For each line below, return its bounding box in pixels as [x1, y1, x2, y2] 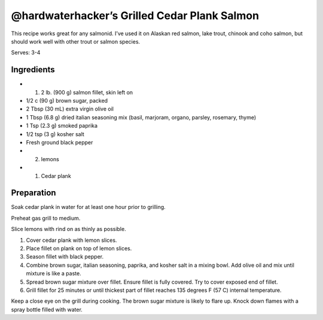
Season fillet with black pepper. [26, 253, 104, 260]
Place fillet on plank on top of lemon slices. [26, 245, 132, 252]
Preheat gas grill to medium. [11, 214, 81, 221]
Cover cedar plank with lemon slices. [26, 236, 117, 244]
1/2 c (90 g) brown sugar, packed [26, 97, 108, 104]
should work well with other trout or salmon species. [11, 38, 141, 45]
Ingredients [11, 64, 55, 75]
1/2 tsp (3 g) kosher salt [26, 130, 85, 137]
